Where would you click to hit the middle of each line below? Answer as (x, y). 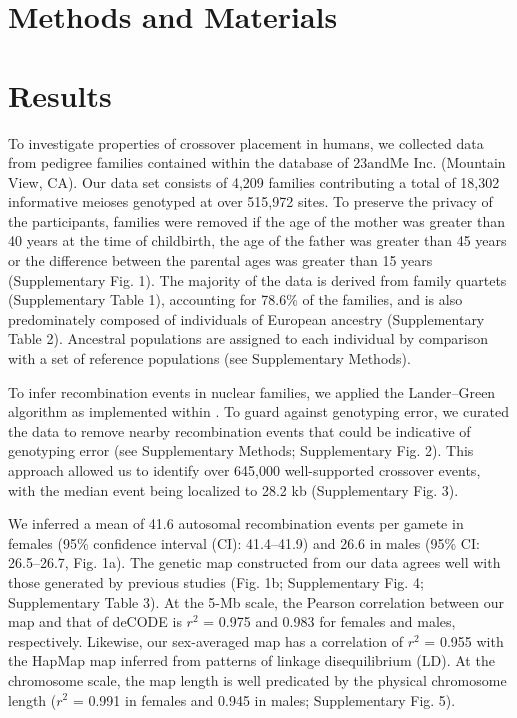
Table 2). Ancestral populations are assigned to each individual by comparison (248, 338)
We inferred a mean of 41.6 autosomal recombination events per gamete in (236, 523)
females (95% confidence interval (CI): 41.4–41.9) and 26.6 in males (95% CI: (244, 542)
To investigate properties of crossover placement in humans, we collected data (246, 142)
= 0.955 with (464, 640)
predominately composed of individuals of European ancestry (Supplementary (246, 318)
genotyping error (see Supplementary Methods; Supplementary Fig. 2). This (241, 450)
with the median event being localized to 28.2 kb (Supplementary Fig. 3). (233, 489)
